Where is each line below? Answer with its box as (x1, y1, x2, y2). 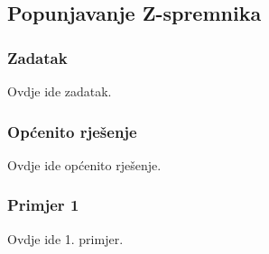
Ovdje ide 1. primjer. (7, 229, 124, 248)
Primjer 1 (7, 194, 79, 216)
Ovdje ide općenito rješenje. (7, 155, 162, 174)
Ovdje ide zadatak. (7, 82, 112, 100)
